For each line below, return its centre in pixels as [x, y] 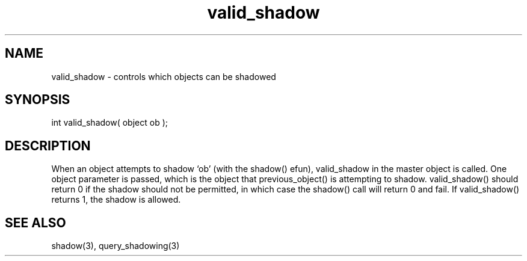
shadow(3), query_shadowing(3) [116, 246]
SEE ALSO [35, 223]
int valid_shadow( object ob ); [109, 123]
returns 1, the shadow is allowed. [116, 200]
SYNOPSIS [38, 100]
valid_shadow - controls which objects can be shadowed [164, 76]
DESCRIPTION [48, 146]
